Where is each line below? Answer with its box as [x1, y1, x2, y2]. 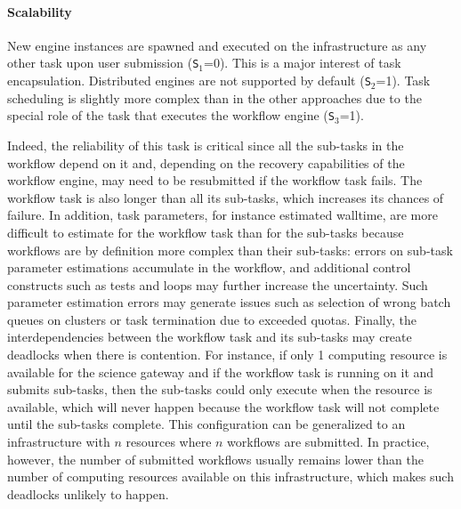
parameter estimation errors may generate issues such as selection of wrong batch [7, 293, 451, 311]
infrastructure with [7, 432, 110, 451]
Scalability [7, 2, 72, 20]
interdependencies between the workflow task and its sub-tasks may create [7, 327, 412, 346]
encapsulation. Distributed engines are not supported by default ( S [7, 71, 371, 90]
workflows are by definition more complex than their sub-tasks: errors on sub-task [7, 240, 453, 259]
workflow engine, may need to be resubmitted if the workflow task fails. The [7, 171, 423, 190]
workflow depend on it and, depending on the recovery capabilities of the [7, 153, 405, 172]
